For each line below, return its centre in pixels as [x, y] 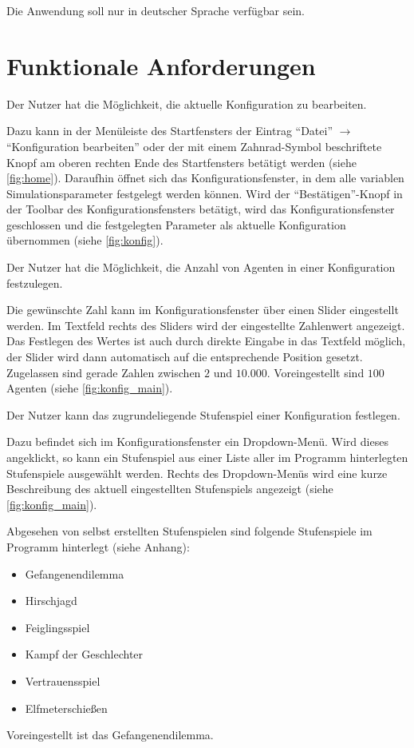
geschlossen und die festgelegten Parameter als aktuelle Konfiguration [176, 224]
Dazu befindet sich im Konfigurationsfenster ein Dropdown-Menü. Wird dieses [197, 442]
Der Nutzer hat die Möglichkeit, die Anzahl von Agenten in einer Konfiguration [201, 267]
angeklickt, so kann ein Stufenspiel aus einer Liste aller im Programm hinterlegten [207, 457]
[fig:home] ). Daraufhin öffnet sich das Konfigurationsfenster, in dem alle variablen [205, 178]
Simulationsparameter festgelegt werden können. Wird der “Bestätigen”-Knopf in [205, 193]
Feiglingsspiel [57, 627]
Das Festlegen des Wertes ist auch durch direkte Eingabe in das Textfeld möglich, [206, 341]
